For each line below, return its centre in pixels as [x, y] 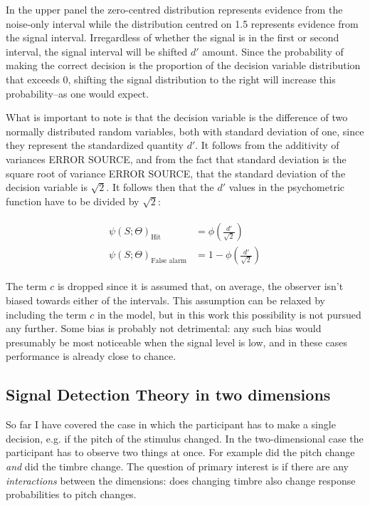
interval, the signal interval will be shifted [97, 51]
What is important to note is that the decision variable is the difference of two [177, 117]
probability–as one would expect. [78, 93]
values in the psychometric [287, 187]
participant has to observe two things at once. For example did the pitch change [180, 452]
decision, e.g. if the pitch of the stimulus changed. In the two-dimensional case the [185, 438]
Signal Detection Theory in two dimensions [168, 394]
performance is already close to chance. [91, 356]
